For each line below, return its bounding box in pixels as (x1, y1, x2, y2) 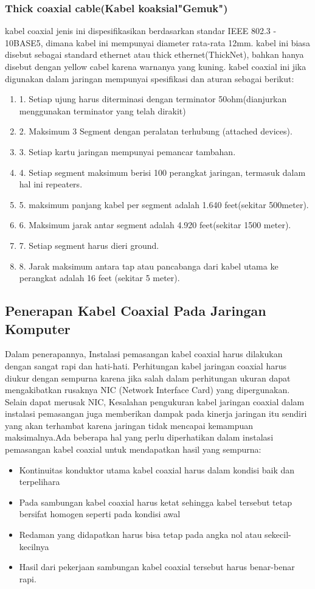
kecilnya (19, 540, 49, 552)
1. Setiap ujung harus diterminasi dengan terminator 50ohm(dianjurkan (19, 92, 287, 105)
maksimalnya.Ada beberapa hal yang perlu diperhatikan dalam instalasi (5, 431, 274, 444)
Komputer (5, 319, 71, 338)
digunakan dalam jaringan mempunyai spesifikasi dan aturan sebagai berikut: (5, 72, 294, 85)
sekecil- (265, 528, 291, 541)
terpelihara (19, 475, 60, 488)
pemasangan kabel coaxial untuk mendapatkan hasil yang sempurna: (5, 443, 261, 456)
